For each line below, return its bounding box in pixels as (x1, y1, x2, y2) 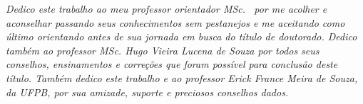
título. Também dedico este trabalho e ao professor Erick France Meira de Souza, (6, 70, 358, 85)
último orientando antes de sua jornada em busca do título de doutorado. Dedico (6, 29, 357, 44)
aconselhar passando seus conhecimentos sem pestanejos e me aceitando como (6, 15, 345, 30)
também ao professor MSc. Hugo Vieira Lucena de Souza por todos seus (6, 42, 319, 57)
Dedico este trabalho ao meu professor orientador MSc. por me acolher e (6, 1, 327, 16)
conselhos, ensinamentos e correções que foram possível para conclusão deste (6, 57, 338, 71)
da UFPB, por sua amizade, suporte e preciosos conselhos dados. (6, 84, 289, 99)
